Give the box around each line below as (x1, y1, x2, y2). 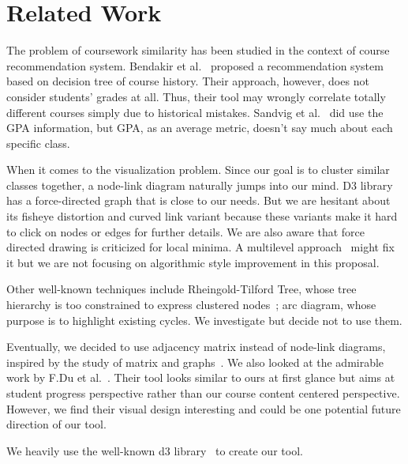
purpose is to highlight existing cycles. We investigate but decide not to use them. (6, 311, 402, 328)
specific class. (6, 134, 70, 151)
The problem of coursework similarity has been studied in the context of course (6, 42, 390, 58)
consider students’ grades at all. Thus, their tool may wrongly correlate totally (6, 88, 386, 104)
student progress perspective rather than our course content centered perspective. (6, 385, 400, 401)
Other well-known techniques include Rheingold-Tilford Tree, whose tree (6, 281, 357, 297)
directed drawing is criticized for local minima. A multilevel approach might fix (6, 239, 395, 255)
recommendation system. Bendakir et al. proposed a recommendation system (6, 57, 384, 74)
